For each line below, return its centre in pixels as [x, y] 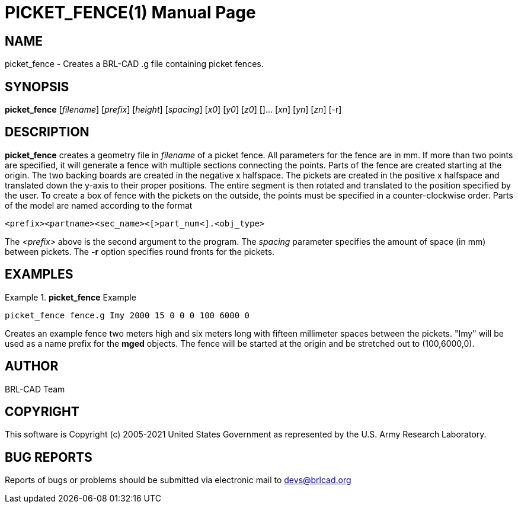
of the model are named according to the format [99, 205]
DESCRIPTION [47, 132]
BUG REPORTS [49, 457]
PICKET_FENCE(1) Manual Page [130, 12]
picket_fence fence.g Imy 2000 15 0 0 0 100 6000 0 [127, 315]
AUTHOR [32, 366]
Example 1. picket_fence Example [71, 297]
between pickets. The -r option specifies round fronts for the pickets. [140, 251]
